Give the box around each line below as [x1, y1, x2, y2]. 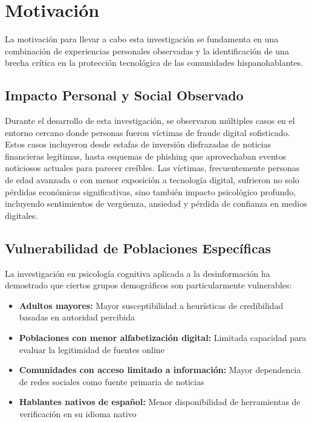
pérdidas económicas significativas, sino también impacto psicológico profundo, [5, 185, 296, 198]
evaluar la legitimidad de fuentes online [19, 343, 164, 355]
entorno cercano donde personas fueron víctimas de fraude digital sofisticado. [5, 126, 290, 138]
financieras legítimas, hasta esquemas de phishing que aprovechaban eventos [5, 149, 287, 162]
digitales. [5, 209, 38, 221]
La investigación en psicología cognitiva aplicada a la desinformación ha [5, 267, 270, 279]
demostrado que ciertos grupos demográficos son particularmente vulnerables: [5, 279, 292, 291]
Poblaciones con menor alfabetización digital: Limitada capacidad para [19, 331, 307, 344]
